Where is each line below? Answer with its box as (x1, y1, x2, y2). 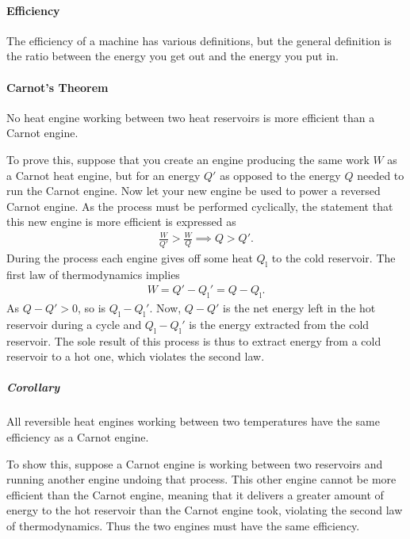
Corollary (6, 379, 60, 396)
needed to (357, 166, 404, 183)
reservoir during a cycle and (6, 315, 142, 332)
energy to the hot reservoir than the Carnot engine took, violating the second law (6, 502, 403, 518)
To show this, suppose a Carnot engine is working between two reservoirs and (6, 455, 383, 472)
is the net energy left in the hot (223, 300, 376, 316)
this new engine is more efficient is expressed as (6, 213, 236, 230)
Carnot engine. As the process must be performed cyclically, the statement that (6, 197, 393, 214)
